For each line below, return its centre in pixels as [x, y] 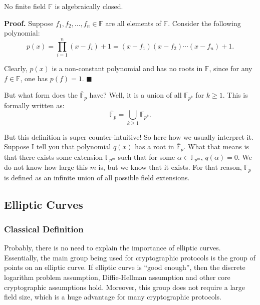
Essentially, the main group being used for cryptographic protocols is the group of [130, 257]
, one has [34, 78]
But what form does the [41, 95]
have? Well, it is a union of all [136, 95]
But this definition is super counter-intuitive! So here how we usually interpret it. [129, 136]
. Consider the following [204, 23]
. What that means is [216, 146]
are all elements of [133, 23]
